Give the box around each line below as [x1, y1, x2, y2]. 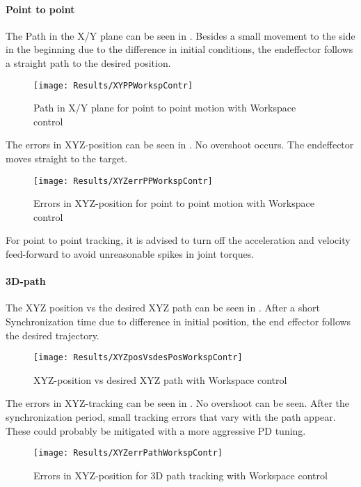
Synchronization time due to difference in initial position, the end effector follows [6, 314, 351, 329]
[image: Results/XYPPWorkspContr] [33, 80, 193, 91]
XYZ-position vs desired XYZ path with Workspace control [33, 372, 287, 387]
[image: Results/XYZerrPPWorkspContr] [33, 176, 213, 186]
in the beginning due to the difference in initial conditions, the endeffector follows [6, 42, 353, 56]
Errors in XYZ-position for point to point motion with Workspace [33, 196, 314, 210]
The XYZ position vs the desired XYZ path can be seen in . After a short [6, 300, 320, 315]
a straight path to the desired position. [6, 55, 171, 70]
